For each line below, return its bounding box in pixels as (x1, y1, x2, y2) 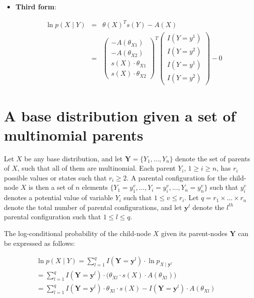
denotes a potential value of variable (4, 192, 113, 203)
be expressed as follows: (4, 238, 75, 248)
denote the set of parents (175, 153, 250, 163)
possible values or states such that (4, 172, 107, 182)
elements (82, 182, 108, 192)
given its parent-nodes (161, 228, 228, 238)
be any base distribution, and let (24, 153, 123, 163)
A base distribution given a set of (4, 105, 236, 125)
